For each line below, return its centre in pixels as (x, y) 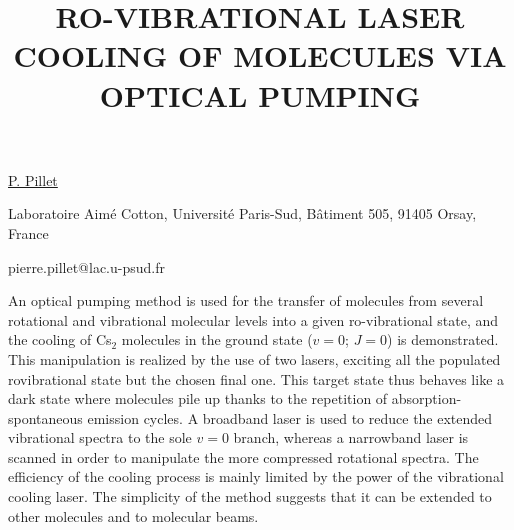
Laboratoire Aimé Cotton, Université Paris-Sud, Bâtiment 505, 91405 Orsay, (242, 213)
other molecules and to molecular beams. (133, 515)
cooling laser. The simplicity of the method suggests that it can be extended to (250, 496)
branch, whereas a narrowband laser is (351, 437)
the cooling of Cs (60, 339)
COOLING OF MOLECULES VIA (260, 55)
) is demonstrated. (443, 339)
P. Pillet (33, 179)
